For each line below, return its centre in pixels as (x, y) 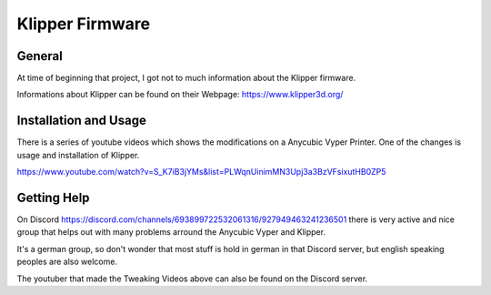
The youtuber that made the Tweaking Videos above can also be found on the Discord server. (192, 279)
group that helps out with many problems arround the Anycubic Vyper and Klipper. (171, 232)
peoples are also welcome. (67, 262)
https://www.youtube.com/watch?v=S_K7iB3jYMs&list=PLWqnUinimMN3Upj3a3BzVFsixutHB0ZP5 (201, 172)
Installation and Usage (82, 121)
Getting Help (53, 197)
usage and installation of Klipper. (78, 155)
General (40, 56)
